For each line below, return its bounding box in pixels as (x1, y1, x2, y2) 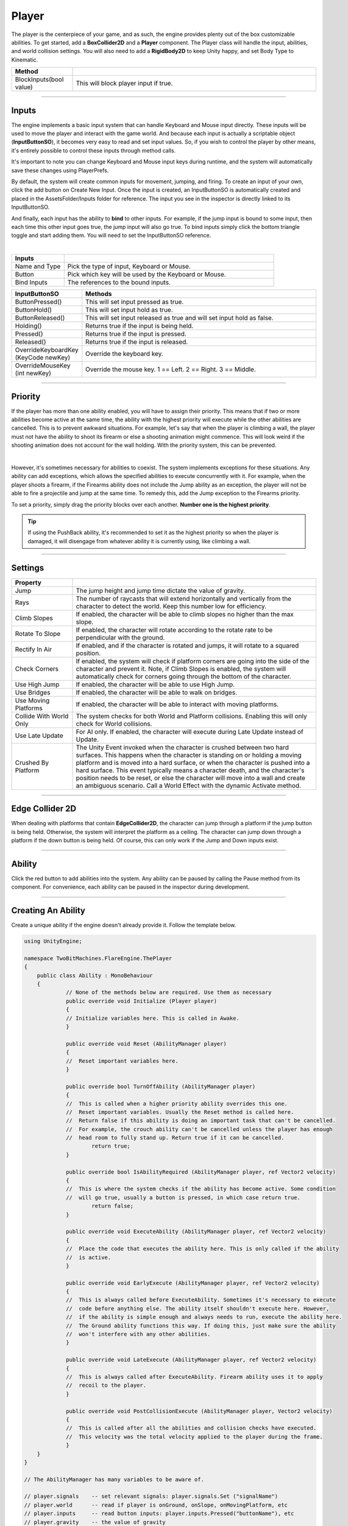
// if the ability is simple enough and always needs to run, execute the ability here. (66, 1314, 343, 1321)
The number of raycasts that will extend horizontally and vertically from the (76, 594, 292, 602)
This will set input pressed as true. (85, 298, 184, 306)
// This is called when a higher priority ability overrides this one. (66, 1100, 288, 1107)
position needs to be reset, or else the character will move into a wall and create (76, 773, 306, 782)
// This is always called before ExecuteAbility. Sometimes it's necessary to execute (66, 1296, 336, 1303)
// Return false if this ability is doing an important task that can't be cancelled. (66, 1117, 336, 1124)
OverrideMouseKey (15, 361, 71, 370)
